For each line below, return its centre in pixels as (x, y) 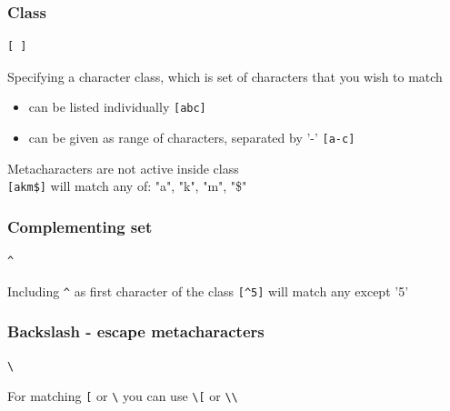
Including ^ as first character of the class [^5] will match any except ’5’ (208, 291)
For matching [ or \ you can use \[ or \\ (123, 396)
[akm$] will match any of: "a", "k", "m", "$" (127, 186)
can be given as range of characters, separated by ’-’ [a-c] (192, 138)
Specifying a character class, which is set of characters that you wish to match (225, 76)
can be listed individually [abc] (117, 107)
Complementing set (80, 226)
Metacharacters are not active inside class (123, 168)
